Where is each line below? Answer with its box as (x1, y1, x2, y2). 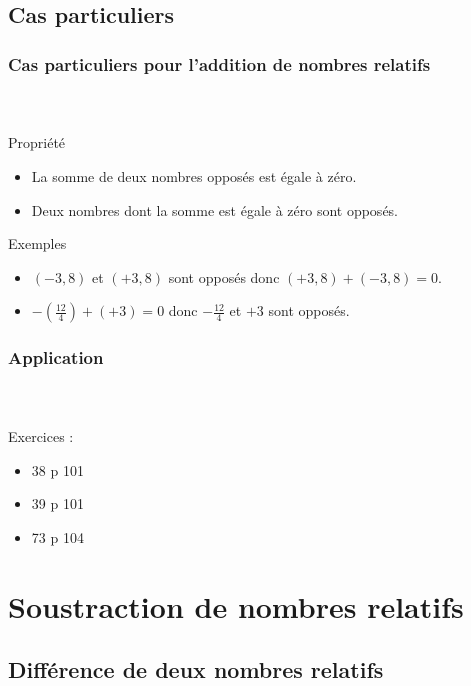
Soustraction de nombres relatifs (8, 585, 464, 626)
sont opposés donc (168, 266, 280, 287)
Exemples (8, 233, 67, 254)
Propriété (8, 132, 66, 153)
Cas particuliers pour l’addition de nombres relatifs (8, 51, 431, 76)
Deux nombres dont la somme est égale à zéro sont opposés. (31, 199, 399, 220)
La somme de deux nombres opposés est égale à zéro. (31, 166, 357, 187)
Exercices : (8, 426, 74, 447)
